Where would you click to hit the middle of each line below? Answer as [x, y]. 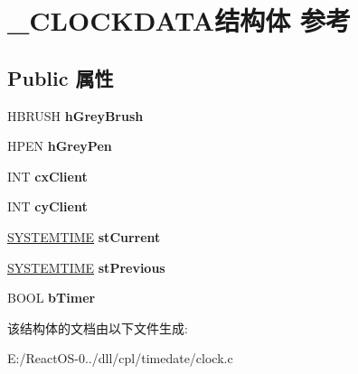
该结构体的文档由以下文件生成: [98, 327]
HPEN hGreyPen [60, 146]
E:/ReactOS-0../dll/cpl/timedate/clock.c [120, 358]
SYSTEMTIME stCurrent [84, 236]
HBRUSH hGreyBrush [75, 115]
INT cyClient [47, 206]
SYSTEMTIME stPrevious [86, 267]
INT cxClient [47, 176]
